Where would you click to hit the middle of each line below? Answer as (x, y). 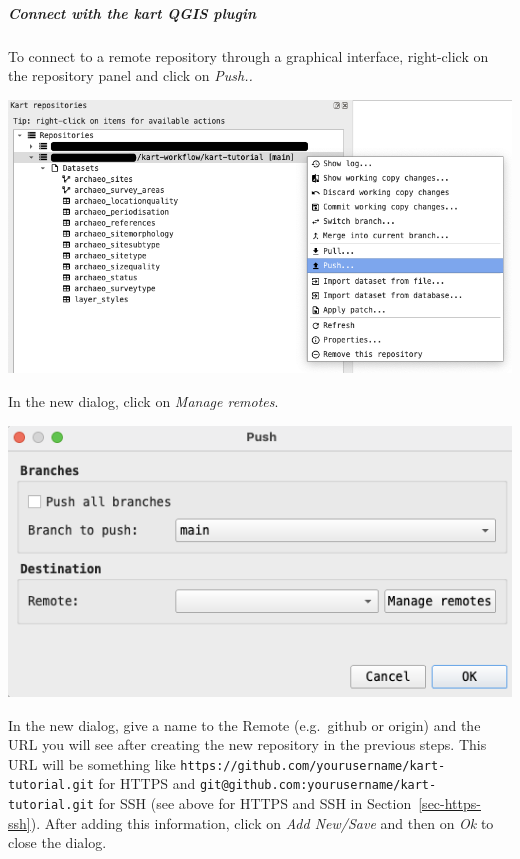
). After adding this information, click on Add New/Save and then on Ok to (262, 822)
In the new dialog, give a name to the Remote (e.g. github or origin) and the (244, 724)
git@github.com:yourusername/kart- (318, 785)
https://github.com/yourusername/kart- (313, 765)
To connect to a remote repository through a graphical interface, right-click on (248, 55)
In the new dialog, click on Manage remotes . (143, 400)
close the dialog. (57, 842)
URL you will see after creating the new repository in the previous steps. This (247, 744)
